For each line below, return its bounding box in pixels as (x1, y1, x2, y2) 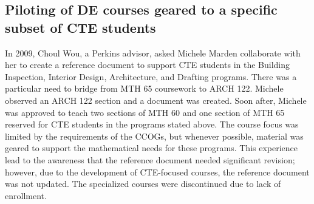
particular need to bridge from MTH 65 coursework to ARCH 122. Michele (5, 82, 284, 95)
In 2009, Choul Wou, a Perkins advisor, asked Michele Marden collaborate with (5, 46, 301, 59)
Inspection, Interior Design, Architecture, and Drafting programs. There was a (5, 70, 297, 83)
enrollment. (5, 189, 47, 202)
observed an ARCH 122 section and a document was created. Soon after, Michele (5, 93, 307, 106)
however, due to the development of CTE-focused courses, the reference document (5, 165, 310, 178)
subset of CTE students (5, 18, 156, 36)
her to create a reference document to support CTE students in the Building (5, 58, 290, 71)
